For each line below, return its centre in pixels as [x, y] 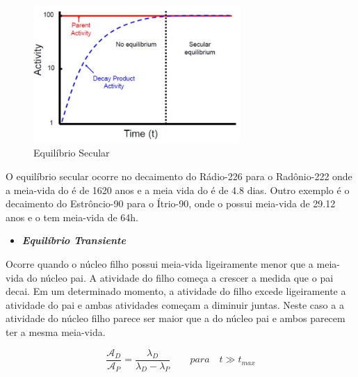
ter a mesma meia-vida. [56, 331]
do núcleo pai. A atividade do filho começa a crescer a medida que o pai [180, 277]
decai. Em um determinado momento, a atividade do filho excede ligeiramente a [176, 291]
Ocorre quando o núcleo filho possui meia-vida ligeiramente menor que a [160, 264]
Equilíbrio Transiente [74, 240]
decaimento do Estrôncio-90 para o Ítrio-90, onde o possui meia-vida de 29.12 [171, 203]
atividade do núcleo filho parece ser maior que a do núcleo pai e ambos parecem [176, 318]
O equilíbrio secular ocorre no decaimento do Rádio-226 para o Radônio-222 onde [179, 176]
